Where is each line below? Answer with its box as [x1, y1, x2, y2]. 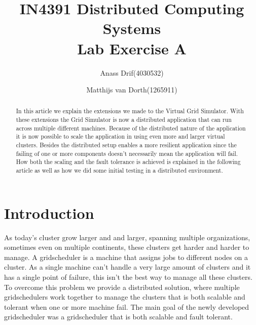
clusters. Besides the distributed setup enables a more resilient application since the [16, 141, 237, 149]
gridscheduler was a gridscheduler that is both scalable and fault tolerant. [4, 311, 233, 322]
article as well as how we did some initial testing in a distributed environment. [16, 166, 223, 175]
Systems [102, 18, 161, 39]
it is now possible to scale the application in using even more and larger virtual [16, 132, 225, 141]
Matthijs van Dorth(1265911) [86, 84, 177, 95]
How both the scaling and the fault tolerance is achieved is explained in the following [16, 157, 241, 166]
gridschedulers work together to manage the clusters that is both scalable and [4, 291, 245, 302]
